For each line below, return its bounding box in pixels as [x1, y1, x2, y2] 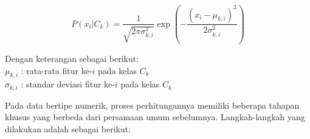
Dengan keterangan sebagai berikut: [5, 52, 139, 64]
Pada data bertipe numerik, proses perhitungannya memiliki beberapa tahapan [5, 98, 300, 111]
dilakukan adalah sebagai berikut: [5, 122, 131, 135]
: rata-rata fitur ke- [21, 64, 92, 76]
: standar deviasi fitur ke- [21, 78, 115, 90]
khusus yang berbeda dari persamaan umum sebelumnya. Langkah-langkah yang [5, 110, 305, 123]
